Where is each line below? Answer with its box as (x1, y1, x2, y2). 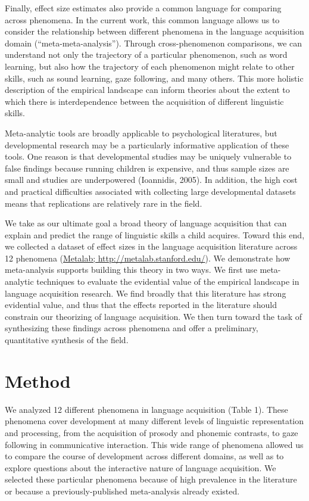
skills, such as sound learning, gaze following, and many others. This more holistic (5, 71, 304, 84)
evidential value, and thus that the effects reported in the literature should (5, 298, 277, 311)
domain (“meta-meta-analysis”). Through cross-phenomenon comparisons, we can (5, 36, 302, 49)
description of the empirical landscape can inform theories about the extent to (5, 83, 290, 96)
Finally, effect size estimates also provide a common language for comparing (5, 2, 282, 14)
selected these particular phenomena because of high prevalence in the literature (5, 473, 297, 486)
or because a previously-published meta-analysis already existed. (5, 484, 240, 497)
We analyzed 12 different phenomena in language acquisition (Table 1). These (5, 403, 288, 415)
